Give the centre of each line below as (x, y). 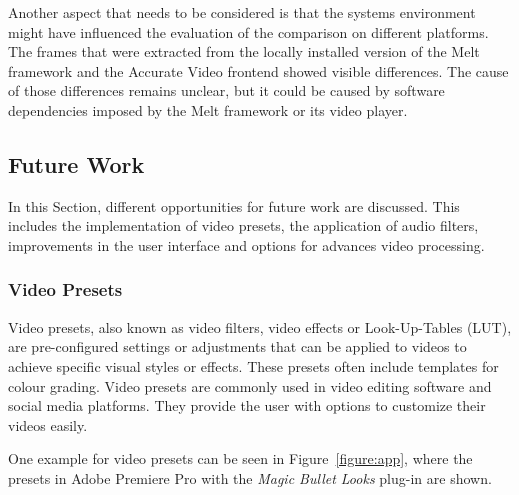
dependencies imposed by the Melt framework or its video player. (208, 109)
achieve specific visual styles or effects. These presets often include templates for (253, 365)
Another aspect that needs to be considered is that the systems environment (242, 12)
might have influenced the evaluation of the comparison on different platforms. (248, 31)
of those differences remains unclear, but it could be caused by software (226, 90)
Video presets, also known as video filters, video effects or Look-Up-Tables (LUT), (260, 326)
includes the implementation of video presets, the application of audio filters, (243, 225)
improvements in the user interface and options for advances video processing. (246, 244)
